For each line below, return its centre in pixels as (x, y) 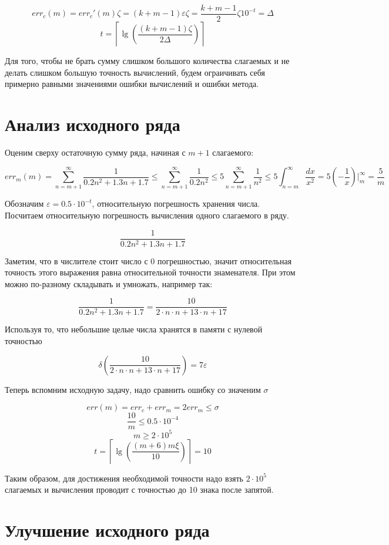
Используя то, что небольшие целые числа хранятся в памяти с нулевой (134, 329)
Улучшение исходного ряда (107, 530)
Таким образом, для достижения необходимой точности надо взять (124, 478)
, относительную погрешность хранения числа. (176, 203)
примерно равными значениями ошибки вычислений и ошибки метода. (132, 84)
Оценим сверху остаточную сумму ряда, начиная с (95, 152)
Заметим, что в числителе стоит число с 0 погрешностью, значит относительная (148, 260)
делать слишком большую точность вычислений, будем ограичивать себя (135, 72)
